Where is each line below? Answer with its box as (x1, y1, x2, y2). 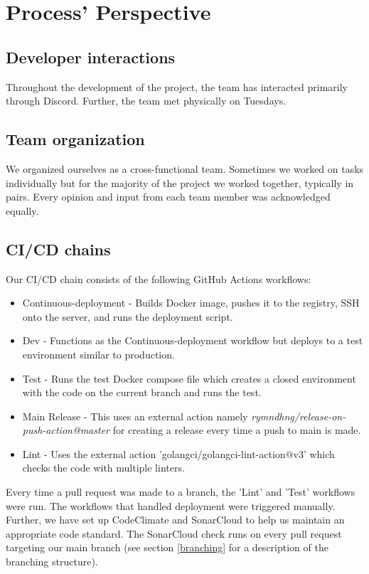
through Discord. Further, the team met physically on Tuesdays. (6, 93, 287, 108)
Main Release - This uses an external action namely (22, 408, 248, 423)
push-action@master (22, 422, 109, 437)
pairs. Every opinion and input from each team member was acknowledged (6, 189, 331, 204)
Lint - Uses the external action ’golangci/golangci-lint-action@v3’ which (22, 446, 335, 461)
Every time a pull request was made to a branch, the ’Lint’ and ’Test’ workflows (6, 484, 355, 499)
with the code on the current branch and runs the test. (22, 385, 262, 400)
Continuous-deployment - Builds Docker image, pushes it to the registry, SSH (22, 295, 360, 310)
